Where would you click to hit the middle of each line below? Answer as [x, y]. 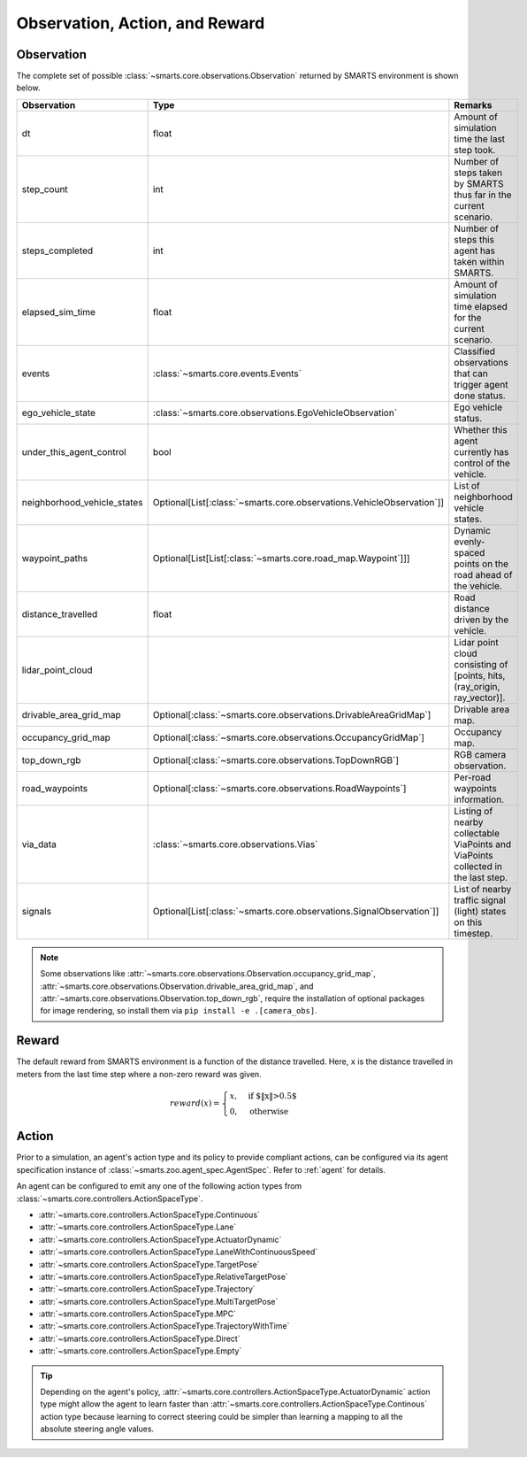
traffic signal [480, 900]
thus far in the [483, 195]
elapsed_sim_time [59, 312]
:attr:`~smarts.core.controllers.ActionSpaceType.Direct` [139, 1338]
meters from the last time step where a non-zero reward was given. [139, 1074]
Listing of [474, 811]
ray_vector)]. [480, 698]
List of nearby [483, 889]
